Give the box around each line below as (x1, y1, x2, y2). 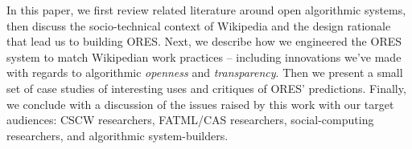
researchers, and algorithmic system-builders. (6, 127, 229, 143)
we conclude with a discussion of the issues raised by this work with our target (6, 95, 394, 112)
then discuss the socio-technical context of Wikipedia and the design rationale (6, 17, 391, 34)
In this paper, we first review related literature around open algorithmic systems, (6, 2, 406, 18)
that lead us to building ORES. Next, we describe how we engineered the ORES (6, 33, 402, 50)
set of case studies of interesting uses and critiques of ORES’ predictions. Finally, (6, 79, 406, 96)
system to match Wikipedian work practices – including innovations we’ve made (6, 48, 402, 65)
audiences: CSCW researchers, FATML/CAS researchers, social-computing (6, 111, 374, 128)
